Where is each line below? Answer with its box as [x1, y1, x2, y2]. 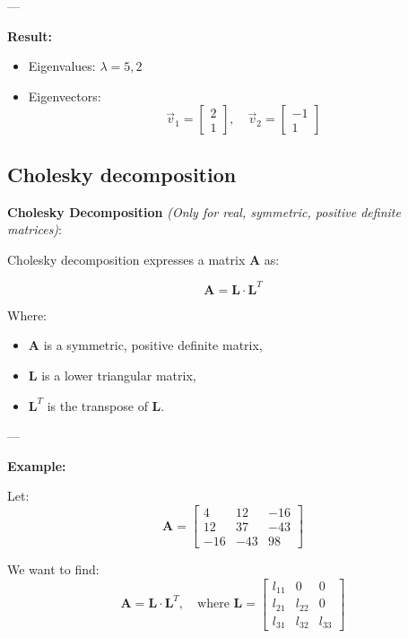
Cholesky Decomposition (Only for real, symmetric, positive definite [7, 202, 401, 221]
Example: [7, 456, 66, 475]
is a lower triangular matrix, [41, 366, 196, 385]
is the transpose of [47, 396, 148, 415]
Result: [7, 26, 52, 45]
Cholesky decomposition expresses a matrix [7, 249, 246, 268]
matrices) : [7, 220, 62, 239]
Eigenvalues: [28, 57, 96, 75]
